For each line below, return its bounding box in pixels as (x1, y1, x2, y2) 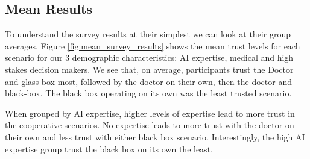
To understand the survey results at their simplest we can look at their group (5, 28, 291, 40)
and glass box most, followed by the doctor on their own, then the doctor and (5, 75, 292, 87)
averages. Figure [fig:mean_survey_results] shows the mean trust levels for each (5, 39, 300, 52)
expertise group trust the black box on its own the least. (5, 142, 213, 155)
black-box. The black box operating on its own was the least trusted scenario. (5, 87, 292, 99)
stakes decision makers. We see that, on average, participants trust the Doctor (5, 63, 294, 75)
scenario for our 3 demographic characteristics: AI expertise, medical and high (5, 51, 294, 64)
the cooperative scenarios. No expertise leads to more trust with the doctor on (5, 119, 294, 131)
